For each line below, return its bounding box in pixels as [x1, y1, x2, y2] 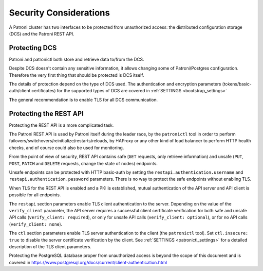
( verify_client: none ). [9, 221, 63, 227]
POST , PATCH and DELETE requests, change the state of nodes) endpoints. [9, 160, 158, 166]
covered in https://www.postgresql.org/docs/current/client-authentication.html [9, 259, 167, 265]
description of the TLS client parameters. [9, 243, 92, 250]
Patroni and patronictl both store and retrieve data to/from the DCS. [9, 56, 145, 62]
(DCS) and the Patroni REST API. [9, 31, 75, 36]
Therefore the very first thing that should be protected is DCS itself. [9, 72, 144, 78]
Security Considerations [9, 7, 110, 18]
